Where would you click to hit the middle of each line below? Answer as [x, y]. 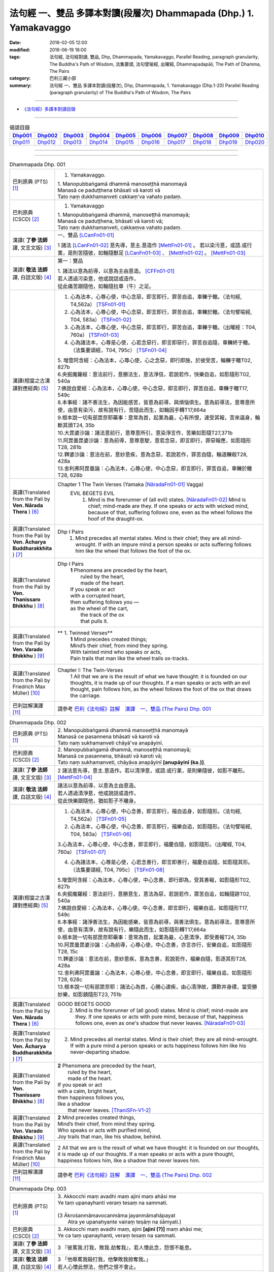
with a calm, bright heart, [88, 1091]
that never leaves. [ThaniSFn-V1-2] [109, 1110]
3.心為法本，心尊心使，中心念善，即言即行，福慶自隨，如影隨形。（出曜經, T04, [152, 844]
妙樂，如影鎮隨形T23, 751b [90, 994]
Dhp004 [100, 136]
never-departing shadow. [100, 1052]
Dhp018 [202, 142]
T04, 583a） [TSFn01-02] [101, 320]
